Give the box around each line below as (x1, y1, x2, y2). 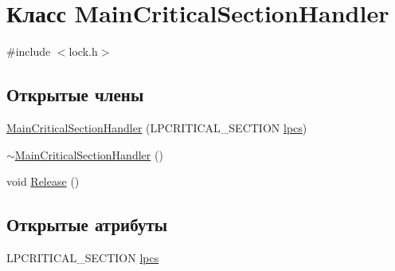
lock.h (68, 43, 98, 60)
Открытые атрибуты (6, 212, 168, 237)
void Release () (6, 173, 80, 190)
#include (6, 43, 51, 60)
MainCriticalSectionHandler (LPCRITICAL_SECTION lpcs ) (6, 119, 307, 135)
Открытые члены (6, 82, 144, 107)
